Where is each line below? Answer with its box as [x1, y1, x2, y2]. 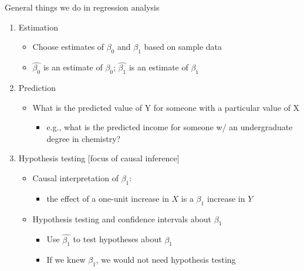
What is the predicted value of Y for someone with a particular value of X [32, 101, 300, 113]
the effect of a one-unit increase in [46, 192, 169, 204]
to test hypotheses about [73, 233, 162, 245]
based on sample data [144, 40, 222, 53]
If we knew [46, 253, 86, 266]
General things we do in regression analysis [5, 1, 160, 13]
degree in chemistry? [46, 132, 121, 144]
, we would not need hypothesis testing [96, 253, 236, 266]
